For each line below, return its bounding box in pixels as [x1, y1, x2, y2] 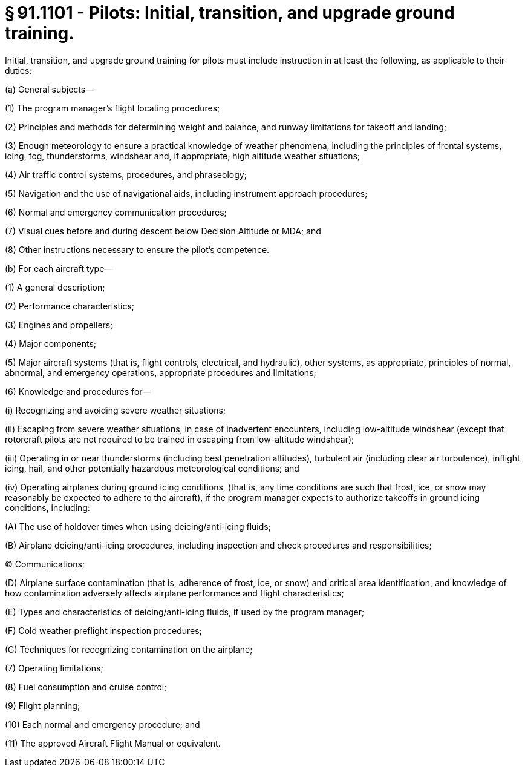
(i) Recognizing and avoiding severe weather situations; [5, 404, 226, 415]
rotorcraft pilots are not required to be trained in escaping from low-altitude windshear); [5, 434, 354, 444]
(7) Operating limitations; [5, 662, 103, 673]
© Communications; [5, 558, 85, 569]
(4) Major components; [5, 338, 97, 349]
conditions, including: [5, 502, 90, 513]
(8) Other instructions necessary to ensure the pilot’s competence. [5, 244, 270, 255]
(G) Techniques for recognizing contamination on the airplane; [5, 644, 253, 655]
